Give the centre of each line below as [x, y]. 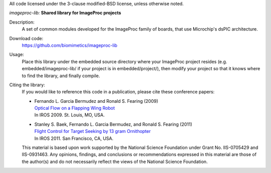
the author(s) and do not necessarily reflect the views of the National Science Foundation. [115, 161]
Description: [22, 22]
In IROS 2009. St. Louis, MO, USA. [70, 115]
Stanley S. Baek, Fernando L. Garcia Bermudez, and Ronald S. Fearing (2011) [113, 124]
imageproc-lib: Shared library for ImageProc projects [65, 13]
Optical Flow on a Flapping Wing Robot [75, 108]
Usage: [17, 55]
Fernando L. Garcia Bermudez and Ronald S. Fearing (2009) [96, 101]
